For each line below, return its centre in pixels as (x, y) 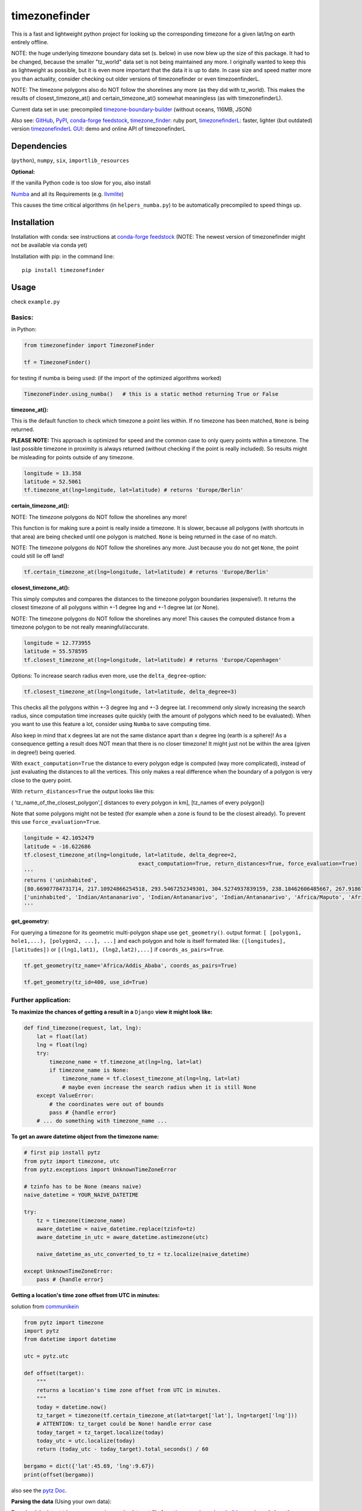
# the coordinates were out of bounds (106, 1104)
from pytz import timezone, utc (72, 1161)
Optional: (23, 172)
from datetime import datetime (70, 1339)
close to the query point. (42, 780)
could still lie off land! (38, 556)
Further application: (41, 1000)
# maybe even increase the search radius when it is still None (159, 1087)
